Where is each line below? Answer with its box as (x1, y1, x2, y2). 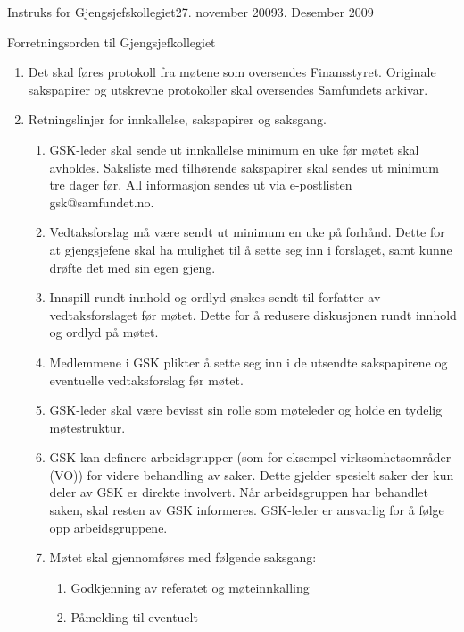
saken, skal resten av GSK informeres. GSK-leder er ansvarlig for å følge (49, 501, 444, 519)
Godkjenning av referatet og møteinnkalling (70, 577, 310, 596)
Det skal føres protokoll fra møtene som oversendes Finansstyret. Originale (28, 63, 436, 81)
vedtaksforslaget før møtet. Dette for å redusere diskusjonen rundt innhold (49, 305, 457, 324)
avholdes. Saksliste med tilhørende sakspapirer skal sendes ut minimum (49, 157, 439, 176)
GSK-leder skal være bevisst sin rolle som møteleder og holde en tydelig (49, 400, 443, 419)
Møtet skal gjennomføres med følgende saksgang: (49, 548, 317, 567)
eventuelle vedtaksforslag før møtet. (49, 370, 244, 389)
